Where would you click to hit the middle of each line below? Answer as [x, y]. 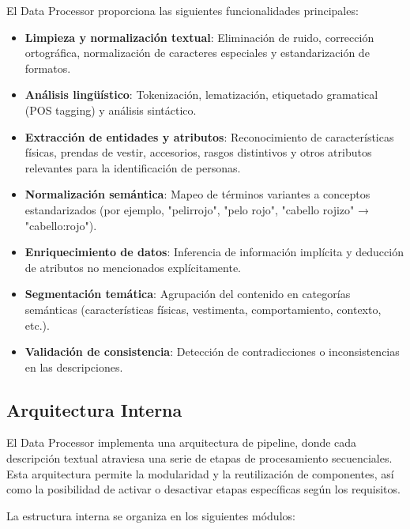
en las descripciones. [74, 367]
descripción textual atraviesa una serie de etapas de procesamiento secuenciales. [199, 458]
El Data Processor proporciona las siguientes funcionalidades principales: [182, 10]
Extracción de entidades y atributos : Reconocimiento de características [209, 136]
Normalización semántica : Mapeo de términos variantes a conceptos [197, 194]
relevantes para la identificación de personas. [133, 167]
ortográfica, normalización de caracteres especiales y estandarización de [197, 53]
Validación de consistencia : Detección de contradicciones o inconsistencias [212, 351]
